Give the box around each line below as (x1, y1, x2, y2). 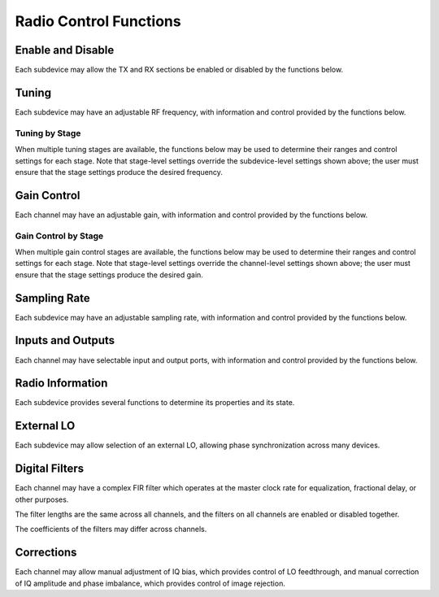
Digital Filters (15, 462, 85, 476)
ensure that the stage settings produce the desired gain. (15, 269, 203, 280)
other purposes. (15, 495, 69, 504)
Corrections (15, 546, 77, 560)
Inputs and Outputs (15, 333, 115, 347)
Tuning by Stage (15, 127, 81, 138)
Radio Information (15, 377, 108, 390)
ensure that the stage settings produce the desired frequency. (15, 167, 224, 176)
